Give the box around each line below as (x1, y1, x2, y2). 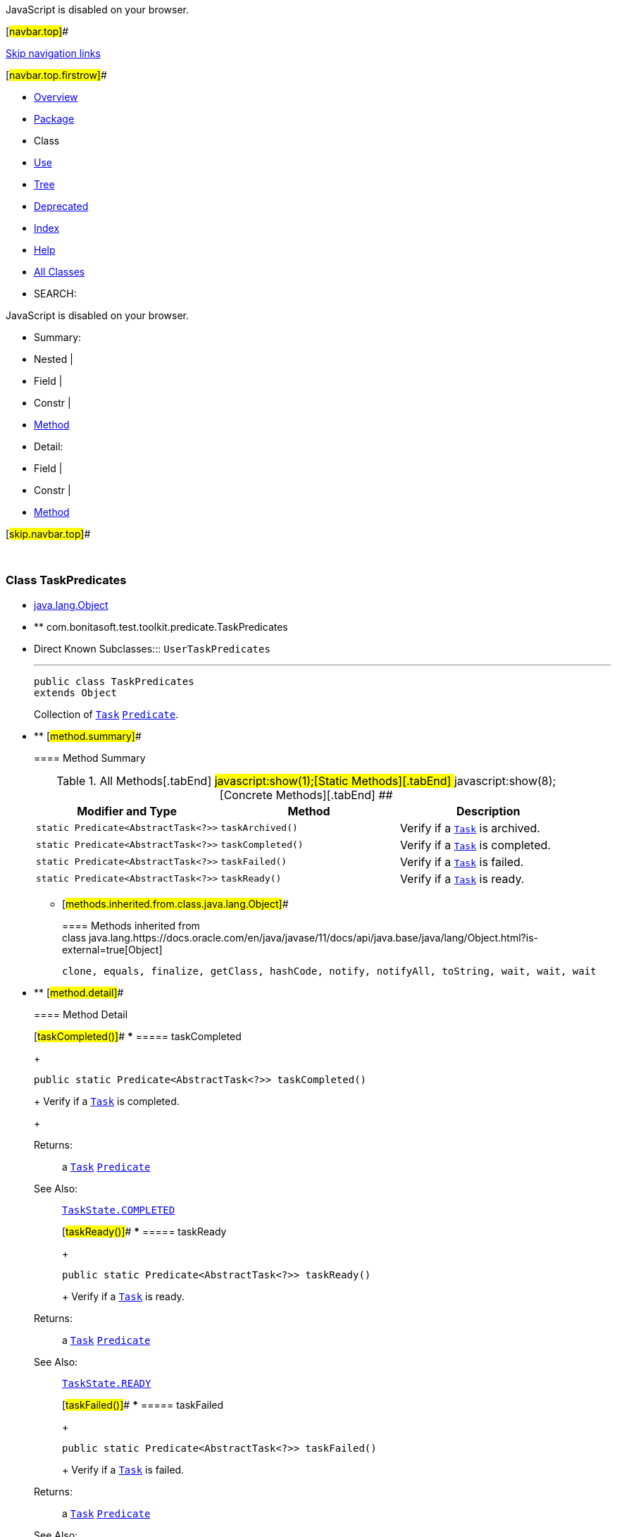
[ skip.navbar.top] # (6, 528, 91, 540)
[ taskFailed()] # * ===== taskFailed (62, 1398, 224, 1411)
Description (456, 803, 521, 818)
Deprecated (34, 200, 89, 212)
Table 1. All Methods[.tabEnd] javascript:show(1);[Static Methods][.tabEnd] (56, 773, 451, 788)
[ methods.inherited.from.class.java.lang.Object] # (62, 897, 289, 910)
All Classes (34, 266, 85, 278)
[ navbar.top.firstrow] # (6, 69, 107, 81)
